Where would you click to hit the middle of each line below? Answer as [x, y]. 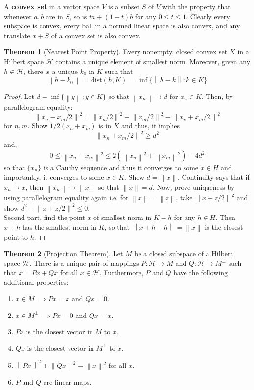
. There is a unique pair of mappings [84, 263]
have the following [200, 272]
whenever [18, 16]
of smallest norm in [123, 217]
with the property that [196, 6]
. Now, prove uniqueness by [194, 186]
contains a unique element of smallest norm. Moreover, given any [153, 61]
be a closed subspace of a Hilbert [184, 253]
